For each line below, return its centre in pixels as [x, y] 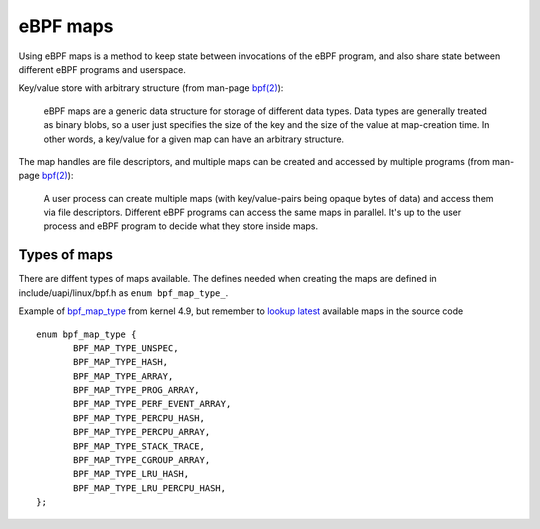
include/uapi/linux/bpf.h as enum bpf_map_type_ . [123, 292]
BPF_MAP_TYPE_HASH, [121, 362]
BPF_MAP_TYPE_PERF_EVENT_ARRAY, [152, 404]
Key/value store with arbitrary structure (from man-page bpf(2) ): [151, 88]
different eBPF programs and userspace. [102, 69]
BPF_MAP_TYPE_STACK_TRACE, [139, 446]
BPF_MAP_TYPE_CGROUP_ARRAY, [142, 460]
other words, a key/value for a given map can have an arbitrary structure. [194, 139]
